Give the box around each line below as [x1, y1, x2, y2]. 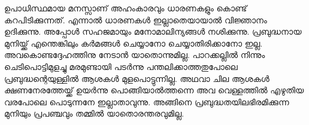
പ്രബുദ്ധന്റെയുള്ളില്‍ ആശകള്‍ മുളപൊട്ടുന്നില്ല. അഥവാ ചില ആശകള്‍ [4, 72, 269, 84]
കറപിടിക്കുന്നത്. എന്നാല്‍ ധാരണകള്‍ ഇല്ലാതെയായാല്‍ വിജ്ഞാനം [4, 13, 267, 26]
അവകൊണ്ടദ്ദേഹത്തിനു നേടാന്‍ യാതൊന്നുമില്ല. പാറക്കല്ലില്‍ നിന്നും [4, 48, 265, 61]
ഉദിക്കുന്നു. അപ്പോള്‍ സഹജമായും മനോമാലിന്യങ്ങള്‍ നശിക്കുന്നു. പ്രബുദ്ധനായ [4, 25, 302, 38]
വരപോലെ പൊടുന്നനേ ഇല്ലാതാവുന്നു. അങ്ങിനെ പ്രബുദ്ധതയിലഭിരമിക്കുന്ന [4, 95, 289, 108]
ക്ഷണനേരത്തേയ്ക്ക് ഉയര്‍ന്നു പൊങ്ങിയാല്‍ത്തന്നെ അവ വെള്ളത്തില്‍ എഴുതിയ [4, 84, 304, 96]
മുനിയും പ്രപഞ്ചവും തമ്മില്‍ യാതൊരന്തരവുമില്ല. [4, 107, 184, 120]
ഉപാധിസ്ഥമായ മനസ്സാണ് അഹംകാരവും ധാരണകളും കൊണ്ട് [4, 2, 247, 14]
